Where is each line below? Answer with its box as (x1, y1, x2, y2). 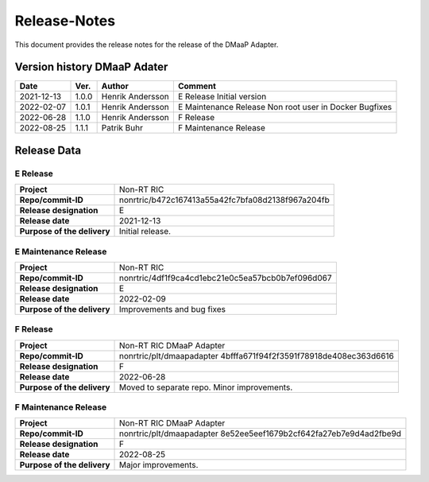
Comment (177, 80, 216, 91)
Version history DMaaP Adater (14, 60, 168, 74)
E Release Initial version (177, 91, 267, 103)
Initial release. (119, 226, 171, 237)
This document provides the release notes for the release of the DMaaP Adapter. (14, 40, 279, 49)
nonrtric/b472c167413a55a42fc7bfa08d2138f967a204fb (119, 195, 330, 206)
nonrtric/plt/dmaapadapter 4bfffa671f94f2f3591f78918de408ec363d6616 (119, 350, 395, 361)
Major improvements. (119, 460, 199, 471)
